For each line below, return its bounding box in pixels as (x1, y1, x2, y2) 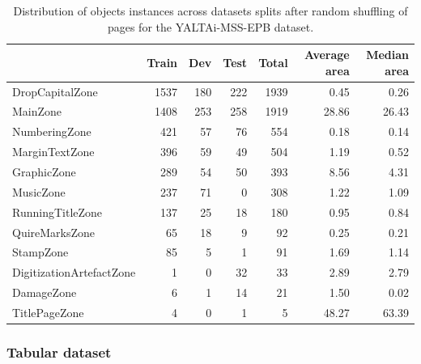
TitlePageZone (12, 303, 84, 320)
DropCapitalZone (12, 83, 98, 99)
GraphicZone (12, 163, 76, 180)
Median (366, 46, 409, 63)
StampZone (12, 243, 69, 260)
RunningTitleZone (12, 203, 103, 220)
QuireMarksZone (12, 223, 96, 240)
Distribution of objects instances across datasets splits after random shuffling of (13, 2, 408, 19)
